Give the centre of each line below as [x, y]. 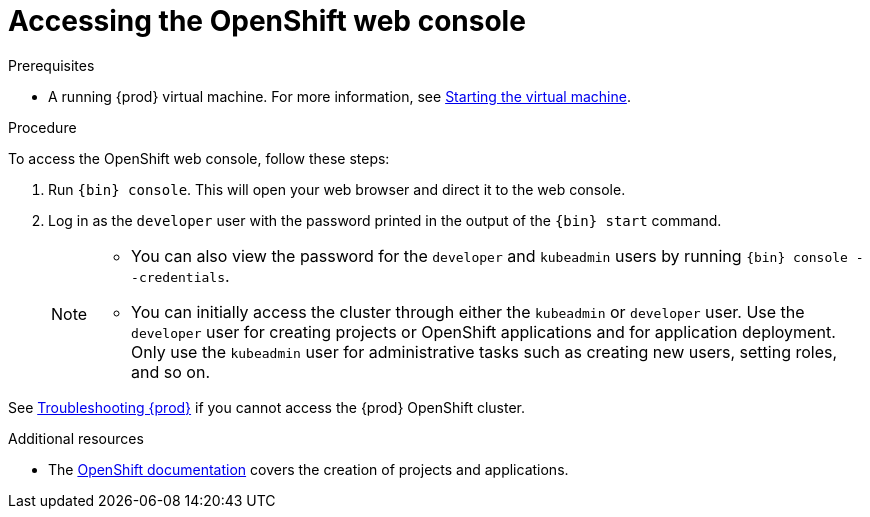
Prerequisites [51, 65]
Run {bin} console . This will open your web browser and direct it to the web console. [337, 189]
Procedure [42, 127]
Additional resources [76, 438]
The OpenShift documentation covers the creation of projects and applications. [308, 469]
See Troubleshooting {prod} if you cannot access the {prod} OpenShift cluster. [266, 407]
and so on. [170, 371]
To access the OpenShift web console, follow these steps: [199, 158]
